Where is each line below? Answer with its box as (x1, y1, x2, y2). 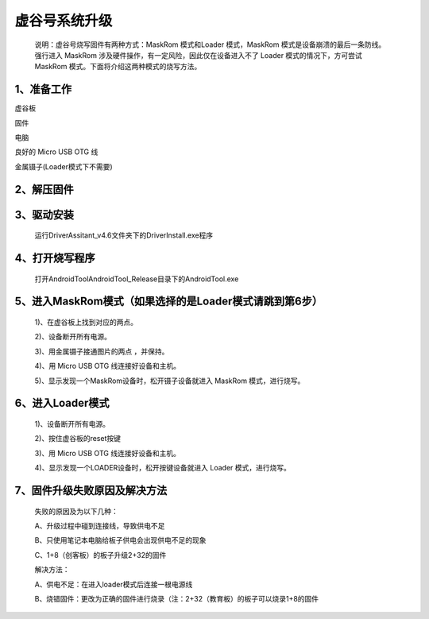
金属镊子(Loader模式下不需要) (14, 161, 113, 171)
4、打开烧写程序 (14, 251, 95, 265)
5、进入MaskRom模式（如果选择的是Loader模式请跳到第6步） (14, 295, 323, 308)
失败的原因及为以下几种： (34, 506, 118, 516)
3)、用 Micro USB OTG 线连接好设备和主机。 (34, 448, 180, 458)
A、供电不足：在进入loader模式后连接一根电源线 (34, 579, 193, 589)
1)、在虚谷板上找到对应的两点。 (34, 318, 138, 327)
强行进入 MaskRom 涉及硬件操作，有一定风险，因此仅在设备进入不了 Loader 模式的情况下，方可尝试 (34, 50, 363, 60)
